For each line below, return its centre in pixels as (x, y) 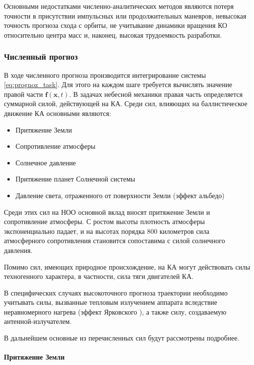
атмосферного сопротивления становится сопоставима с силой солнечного (115, 240)
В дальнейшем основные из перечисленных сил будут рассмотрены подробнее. (122, 338)
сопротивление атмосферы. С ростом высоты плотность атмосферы (104, 221)
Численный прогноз (41, 57)
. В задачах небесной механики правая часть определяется (156, 94)
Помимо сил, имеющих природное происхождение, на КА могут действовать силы (127, 266)
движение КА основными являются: (58, 113)
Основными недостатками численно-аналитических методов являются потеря (119, 6)
